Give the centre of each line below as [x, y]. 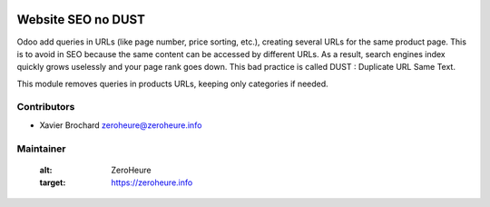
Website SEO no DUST [81, 20]
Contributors [46, 107]
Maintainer [41, 148]
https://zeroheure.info [152, 182]
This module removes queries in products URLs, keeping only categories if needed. [172, 84]
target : [53, 182]
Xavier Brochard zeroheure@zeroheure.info [121, 125]
